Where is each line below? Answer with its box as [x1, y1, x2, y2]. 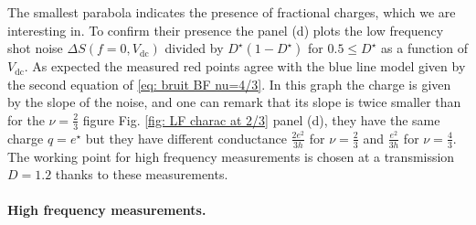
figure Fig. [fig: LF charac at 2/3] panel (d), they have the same [82, 110, 440, 129]
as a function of [381, 38, 469, 58]
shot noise [7, 38, 63, 58]
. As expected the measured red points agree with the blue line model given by [24, 57, 466, 76]
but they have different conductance [85, 128, 287, 147]
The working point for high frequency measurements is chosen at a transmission [7, 146, 455, 166]
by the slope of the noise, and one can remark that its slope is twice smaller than [7, 92, 461, 112]
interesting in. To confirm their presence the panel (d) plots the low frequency [7, 20, 444, 39]
